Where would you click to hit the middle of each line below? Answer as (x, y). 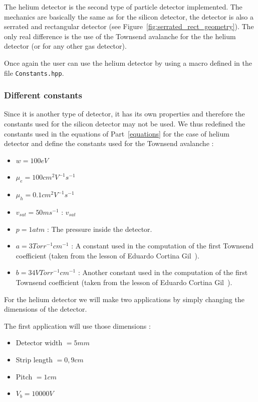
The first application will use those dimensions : (77, 325)
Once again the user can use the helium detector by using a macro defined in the (128, 62)
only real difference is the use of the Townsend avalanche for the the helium (120, 36)
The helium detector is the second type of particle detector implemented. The (123, 7)
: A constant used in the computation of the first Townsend (163, 246)
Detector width (39, 343)
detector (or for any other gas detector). (65, 46)
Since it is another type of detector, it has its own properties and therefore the (124, 114)
